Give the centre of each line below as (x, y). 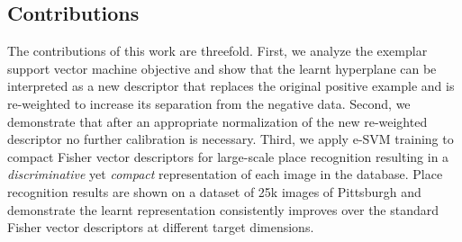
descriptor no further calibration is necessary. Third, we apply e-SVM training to (231, 139)
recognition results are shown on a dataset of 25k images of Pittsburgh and (214, 191)
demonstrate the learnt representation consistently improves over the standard (223, 209)
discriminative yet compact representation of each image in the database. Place (225, 174)
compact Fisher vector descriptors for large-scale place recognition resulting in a (228, 156)
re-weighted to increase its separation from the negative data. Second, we (209, 103)
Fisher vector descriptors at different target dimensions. (161, 227)
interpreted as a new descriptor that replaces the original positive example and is (231, 86)
